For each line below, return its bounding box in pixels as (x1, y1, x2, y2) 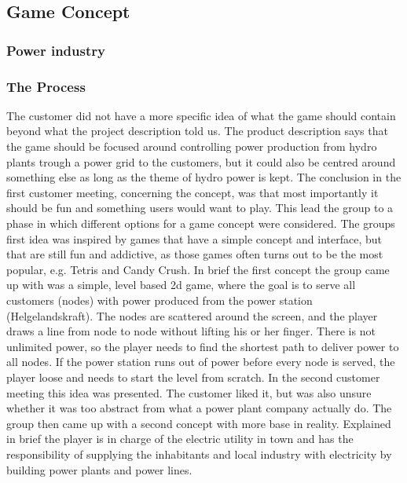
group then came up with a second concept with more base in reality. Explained (6, 415, 391, 431)
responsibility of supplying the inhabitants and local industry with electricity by (6, 445, 392, 462)
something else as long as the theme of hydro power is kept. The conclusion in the (6, 169, 401, 185)
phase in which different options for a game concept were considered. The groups (6, 215, 395, 231)
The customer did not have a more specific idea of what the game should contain (6, 107, 396, 123)
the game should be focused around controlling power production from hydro (6, 138, 377, 155)
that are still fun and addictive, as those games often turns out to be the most (6, 246, 383, 262)
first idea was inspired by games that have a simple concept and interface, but (6, 230, 383, 247)
